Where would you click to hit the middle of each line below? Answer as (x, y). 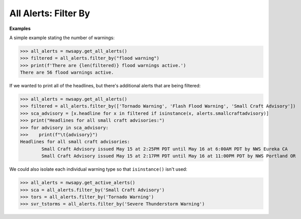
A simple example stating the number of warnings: (62, 38)
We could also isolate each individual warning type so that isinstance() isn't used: (98, 169)
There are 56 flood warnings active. (67, 73)
